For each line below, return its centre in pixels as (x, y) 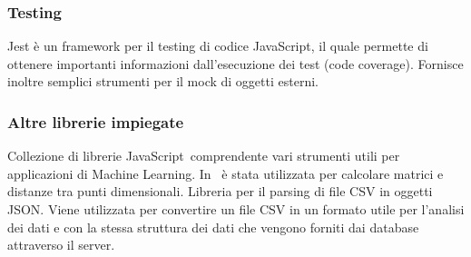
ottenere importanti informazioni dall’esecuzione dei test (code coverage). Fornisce (235, 63)
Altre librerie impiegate (96, 121)
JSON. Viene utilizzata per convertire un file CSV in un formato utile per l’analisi (236, 209)
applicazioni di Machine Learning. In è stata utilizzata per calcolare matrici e (226, 173)
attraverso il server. (61, 245)
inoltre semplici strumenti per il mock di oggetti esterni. (163, 81)
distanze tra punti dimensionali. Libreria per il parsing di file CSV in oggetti (220, 191)
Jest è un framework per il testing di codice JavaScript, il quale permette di (218, 46)
